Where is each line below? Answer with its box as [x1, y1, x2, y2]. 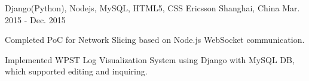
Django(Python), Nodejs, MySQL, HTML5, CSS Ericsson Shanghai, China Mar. [5, 2, 300, 14]
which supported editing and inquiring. [5, 65, 148, 77]
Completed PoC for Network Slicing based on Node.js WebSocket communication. [5, 33, 305, 46]
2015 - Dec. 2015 [5, 13, 66, 26]
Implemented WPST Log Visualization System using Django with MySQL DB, [5, 53, 295, 66]
